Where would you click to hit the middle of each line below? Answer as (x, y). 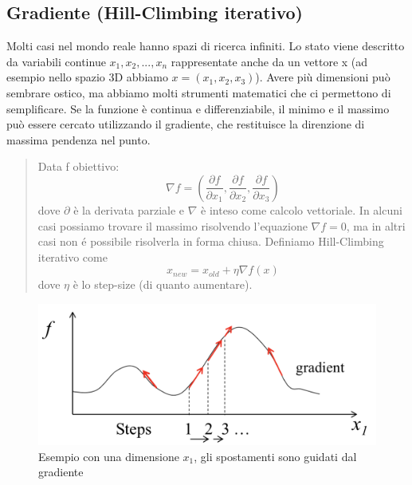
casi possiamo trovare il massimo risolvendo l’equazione (173, 225)
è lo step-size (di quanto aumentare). (163, 284)
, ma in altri (376, 225)
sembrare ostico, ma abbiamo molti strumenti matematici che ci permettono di (199, 92)
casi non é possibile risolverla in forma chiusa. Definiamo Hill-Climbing (211, 241)
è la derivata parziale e (129, 209)
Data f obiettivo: (78, 166)
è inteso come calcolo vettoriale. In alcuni (302, 209)
